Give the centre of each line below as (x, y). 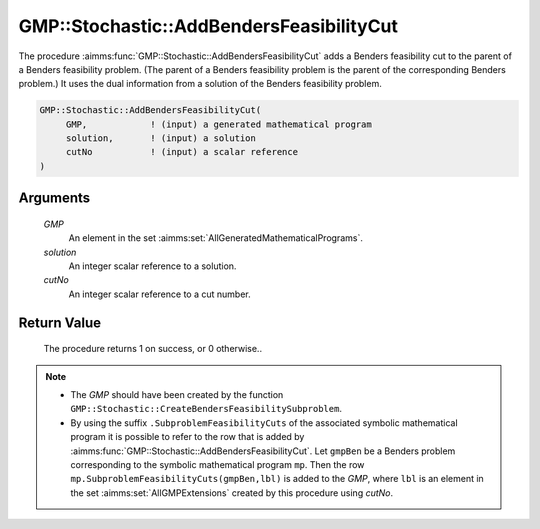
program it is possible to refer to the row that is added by (187, 437)
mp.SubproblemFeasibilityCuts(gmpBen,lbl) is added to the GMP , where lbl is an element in (277, 479)
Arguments (54, 198)
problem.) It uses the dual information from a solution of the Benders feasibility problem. (200, 84)
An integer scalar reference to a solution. (152, 266)
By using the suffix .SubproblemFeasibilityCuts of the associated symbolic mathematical (264, 422)
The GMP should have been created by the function (177, 395)
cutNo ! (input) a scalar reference (182, 152)
